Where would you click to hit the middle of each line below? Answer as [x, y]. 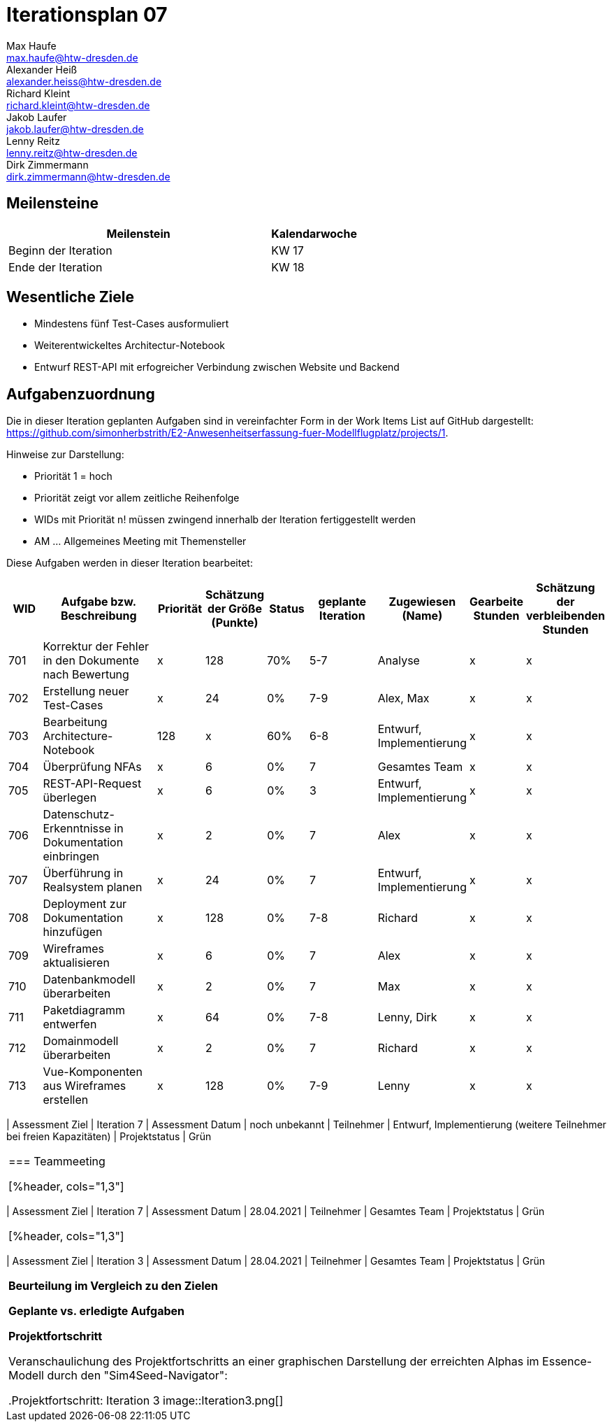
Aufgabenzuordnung [81, 394]
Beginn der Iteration [60, 250]
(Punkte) [235, 623]
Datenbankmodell [89, 980]
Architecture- [78, 736]
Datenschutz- [79, 815]
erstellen [66, 1100]
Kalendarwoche [314, 233]
